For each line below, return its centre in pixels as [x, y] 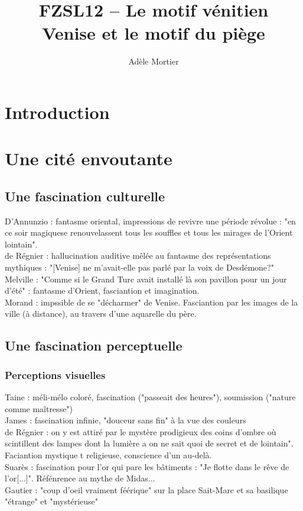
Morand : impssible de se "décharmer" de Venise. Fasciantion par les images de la [151, 302]
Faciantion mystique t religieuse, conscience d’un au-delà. [108, 454]
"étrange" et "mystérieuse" [52, 501]
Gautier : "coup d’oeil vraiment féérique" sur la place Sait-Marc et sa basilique [146, 489]
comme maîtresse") [39, 408]
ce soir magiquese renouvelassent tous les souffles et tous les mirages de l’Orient [149, 232]
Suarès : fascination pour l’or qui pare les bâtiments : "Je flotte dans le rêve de [147, 466]
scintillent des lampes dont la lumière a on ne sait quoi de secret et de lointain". [149, 443]
